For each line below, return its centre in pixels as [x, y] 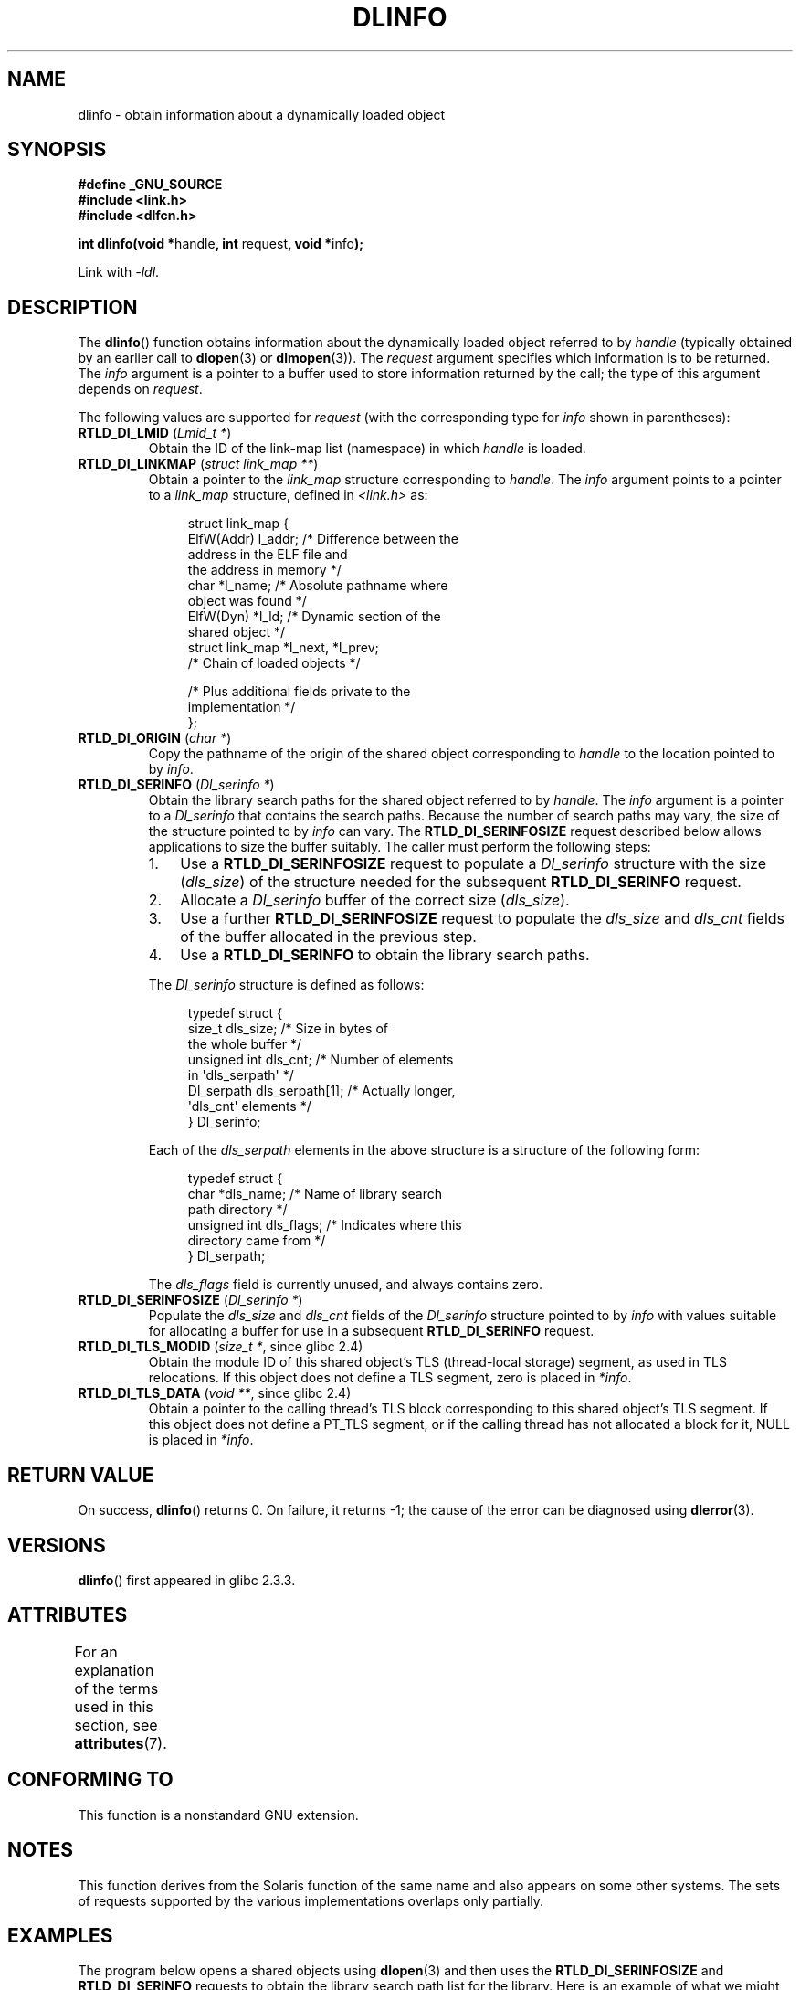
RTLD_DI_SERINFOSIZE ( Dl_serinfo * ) [190, 1300]
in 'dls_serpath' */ [241, 1075]
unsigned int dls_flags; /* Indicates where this [325, 1225]
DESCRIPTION [73, 307]
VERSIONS [57, 1545]
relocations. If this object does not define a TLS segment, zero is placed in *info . [390, 1378]
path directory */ [237, 1210]
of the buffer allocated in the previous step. [328, 937]
